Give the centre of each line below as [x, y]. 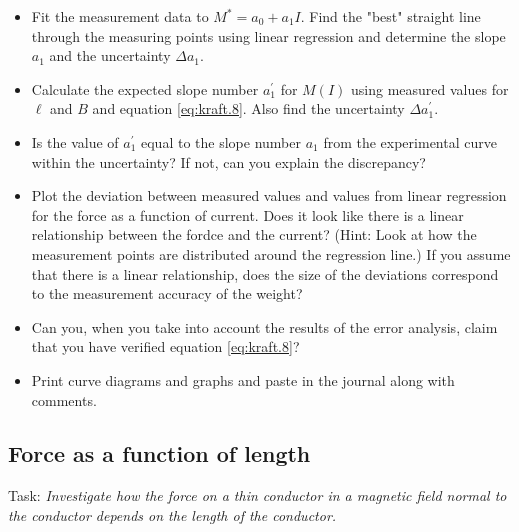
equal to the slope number [221, 141]
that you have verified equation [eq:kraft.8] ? [165, 346]
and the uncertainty [110, 55]
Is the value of [75, 141]
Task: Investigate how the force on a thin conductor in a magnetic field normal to [257, 495]
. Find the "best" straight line [390, 16]
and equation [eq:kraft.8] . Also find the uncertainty [248, 108]
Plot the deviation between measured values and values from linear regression [269, 195]
